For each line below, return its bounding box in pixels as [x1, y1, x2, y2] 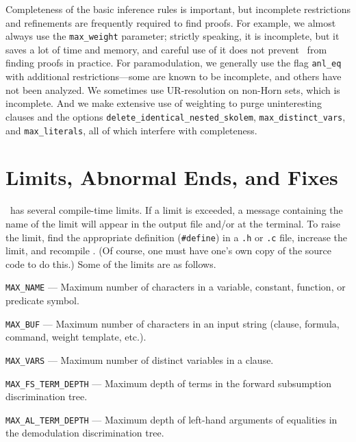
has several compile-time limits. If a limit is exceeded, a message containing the [10, 203, 343, 217]
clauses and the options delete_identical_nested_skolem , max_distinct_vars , [5, 109, 346, 123]
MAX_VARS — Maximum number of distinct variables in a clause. [5, 352, 274, 367]
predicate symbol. [5, 293, 79, 307]
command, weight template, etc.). [5, 330, 147, 344]
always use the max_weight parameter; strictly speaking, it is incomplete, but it [5, 29, 340, 43]
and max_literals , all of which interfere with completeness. [5, 123, 257, 137]
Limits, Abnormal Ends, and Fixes [5, 163, 338, 191]
